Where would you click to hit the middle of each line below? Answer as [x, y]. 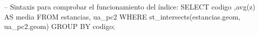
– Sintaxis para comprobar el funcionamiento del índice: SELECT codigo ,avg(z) [130, 6]
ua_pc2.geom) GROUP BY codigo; [60, 26]
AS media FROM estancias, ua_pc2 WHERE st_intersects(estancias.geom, [122, 16]
